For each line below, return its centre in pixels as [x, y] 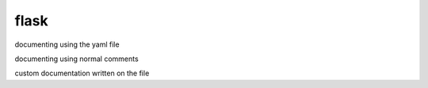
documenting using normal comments [76, 59]
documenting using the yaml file [67, 44]
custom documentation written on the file [82, 73]
